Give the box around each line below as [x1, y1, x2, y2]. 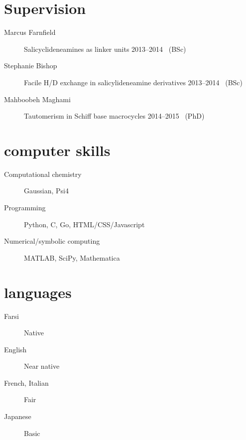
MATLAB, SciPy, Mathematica [24, 252, 120, 263]
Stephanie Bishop [4, 60, 57, 71]
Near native [24, 361, 60, 371]
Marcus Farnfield [4, 27, 56, 37]
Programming [4, 202, 46, 212]
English [4, 344, 27, 354]
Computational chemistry [4, 168, 82, 179]
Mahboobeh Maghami [4, 94, 71, 104]
